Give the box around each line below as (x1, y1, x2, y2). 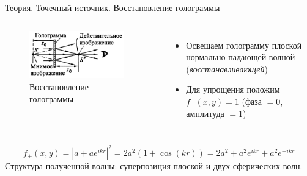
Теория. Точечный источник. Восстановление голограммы (5, 1, 220, 13)
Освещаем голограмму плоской (186, 38, 302, 51)
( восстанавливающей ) (186, 62, 268, 75)
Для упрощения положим (186, 83, 280, 96)
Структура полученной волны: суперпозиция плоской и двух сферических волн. (5, 159, 303, 172)
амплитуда (186, 107, 224, 119)
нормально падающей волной (186, 51, 295, 63)
